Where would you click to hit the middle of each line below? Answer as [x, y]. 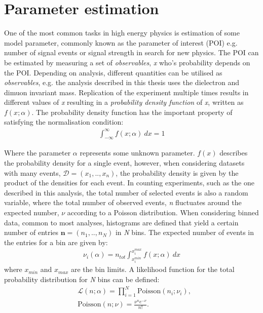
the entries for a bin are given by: [56, 242]
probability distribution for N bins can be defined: [82, 279]
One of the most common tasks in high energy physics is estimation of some [122, 33]
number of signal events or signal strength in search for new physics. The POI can [131, 52]
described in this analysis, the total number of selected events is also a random [126, 192]
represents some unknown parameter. [137, 153]
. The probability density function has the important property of [132, 112]
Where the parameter [37, 153]
